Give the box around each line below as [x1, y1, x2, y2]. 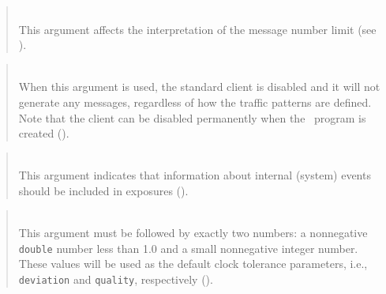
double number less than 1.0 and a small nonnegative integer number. [18, 239, 358, 256]
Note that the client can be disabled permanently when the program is [18, 109, 366, 126]
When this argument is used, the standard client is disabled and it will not [18, 78, 380, 95]
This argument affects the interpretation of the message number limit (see [18, 21, 377, 37]
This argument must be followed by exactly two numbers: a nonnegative [18, 224, 368, 241]
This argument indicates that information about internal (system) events [18, 167, 371, 183]
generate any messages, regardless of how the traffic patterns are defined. [18, 93, 372, 110]
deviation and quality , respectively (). [18, 270, 213, 287]
